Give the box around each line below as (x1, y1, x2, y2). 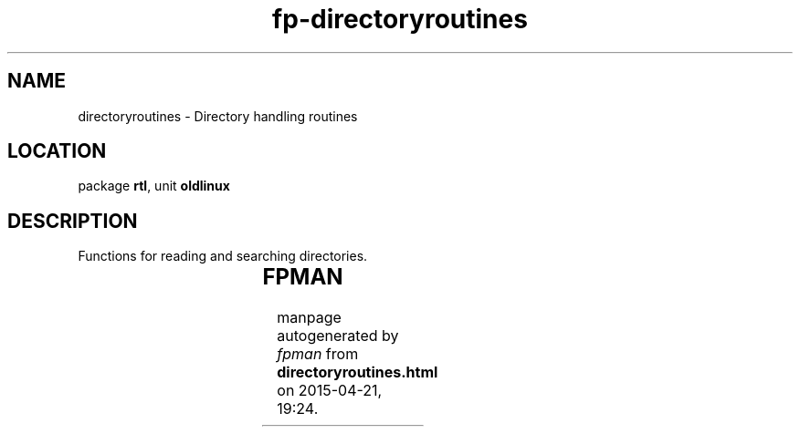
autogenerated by (277, 326, 399, 346)
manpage (277, 308, 342, 327)
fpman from (277, 345, 359, 364)
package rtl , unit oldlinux (78, 178, 230, 194)
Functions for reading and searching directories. (78, 248, 368, 264)
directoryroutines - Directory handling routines (78, 108, 358, 124)
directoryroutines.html (277, 363, 438, 382)
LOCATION (7, 139, 107, 163)
